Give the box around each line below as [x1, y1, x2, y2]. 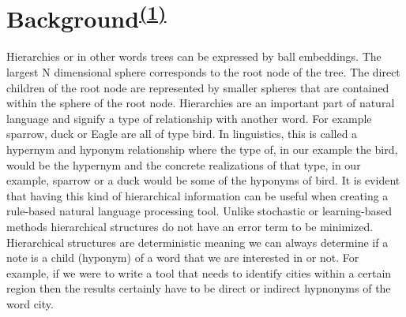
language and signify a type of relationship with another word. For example [6, 110, 372, 126]
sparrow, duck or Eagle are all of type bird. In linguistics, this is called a [6, 125, 358, 142]
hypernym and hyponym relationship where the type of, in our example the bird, [6, 141, 398, 158]
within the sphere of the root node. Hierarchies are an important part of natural [6, 95, 395, 111]
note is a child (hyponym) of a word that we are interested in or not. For [6, 249, 359, 266]
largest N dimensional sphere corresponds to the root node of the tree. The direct [6, 64, 400, 80]
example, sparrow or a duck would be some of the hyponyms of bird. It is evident [6, 172, 400, 188]
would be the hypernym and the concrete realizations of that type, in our [6, 156, 361, 173]
